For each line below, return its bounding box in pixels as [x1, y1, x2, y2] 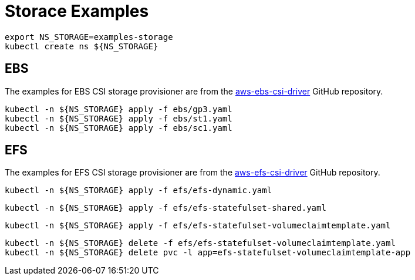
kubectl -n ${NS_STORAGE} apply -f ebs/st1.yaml [5, 113, 232, 123]
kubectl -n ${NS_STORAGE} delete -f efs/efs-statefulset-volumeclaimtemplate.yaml [5, 238, 396, 248]
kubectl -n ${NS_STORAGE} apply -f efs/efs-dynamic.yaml [5, 185, 272, 195]
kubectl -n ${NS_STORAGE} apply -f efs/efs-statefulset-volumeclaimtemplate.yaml [5, 221, 391, 231]
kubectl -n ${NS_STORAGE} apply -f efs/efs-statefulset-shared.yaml [5, 203, 326, 213]
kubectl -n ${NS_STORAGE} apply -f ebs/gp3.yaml [5, 104, 232, 114]
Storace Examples [5, 1, 149, 21]
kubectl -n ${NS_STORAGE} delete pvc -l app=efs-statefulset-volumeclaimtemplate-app [5, 248, 411, 258]
